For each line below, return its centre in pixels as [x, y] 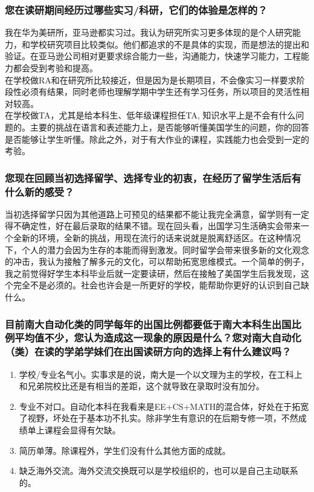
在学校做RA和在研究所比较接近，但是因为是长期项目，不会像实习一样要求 [151, 79]
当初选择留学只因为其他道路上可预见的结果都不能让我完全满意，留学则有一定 [157, 214]
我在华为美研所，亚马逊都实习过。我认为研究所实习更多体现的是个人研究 [149, 32]
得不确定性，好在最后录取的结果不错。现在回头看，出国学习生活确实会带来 [153, 226]
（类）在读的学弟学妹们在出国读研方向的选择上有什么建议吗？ [148, 351]
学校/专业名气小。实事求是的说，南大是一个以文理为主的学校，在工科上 [161, 374]
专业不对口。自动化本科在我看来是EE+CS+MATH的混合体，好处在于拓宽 [164, 406]
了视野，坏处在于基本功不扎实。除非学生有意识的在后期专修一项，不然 [159, 418]
